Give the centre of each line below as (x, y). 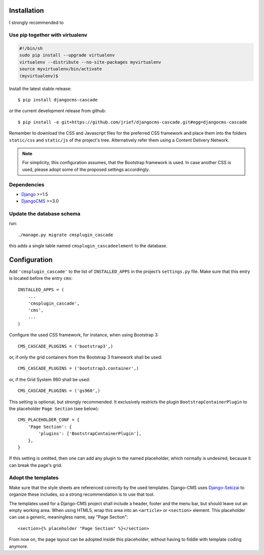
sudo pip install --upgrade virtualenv (67, 55)
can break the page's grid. (36, 465)
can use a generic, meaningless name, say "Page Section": (68, 517)
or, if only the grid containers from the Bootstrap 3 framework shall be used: (86, 357)
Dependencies (27, 185)
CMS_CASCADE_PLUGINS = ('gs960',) (59, 391)
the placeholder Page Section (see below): (54, 409)
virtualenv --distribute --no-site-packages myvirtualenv (90, 62)
